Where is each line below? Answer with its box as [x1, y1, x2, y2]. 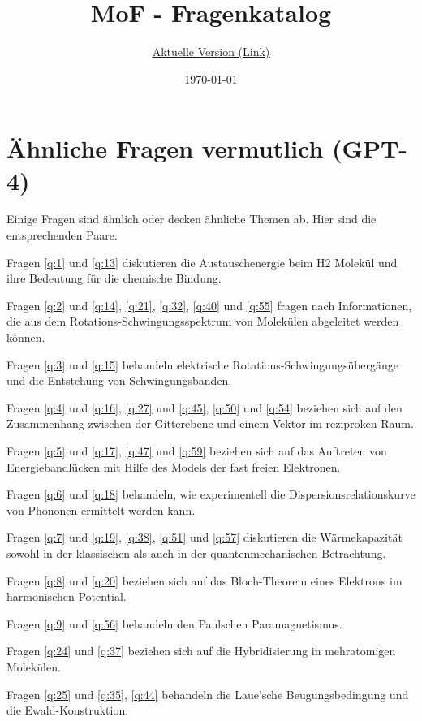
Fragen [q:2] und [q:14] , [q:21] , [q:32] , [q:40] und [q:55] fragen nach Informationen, [6, 296, 412, 313]
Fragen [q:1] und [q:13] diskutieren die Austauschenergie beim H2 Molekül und [6, 253, 398, 270]
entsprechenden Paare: [6, 227, 118, 244]
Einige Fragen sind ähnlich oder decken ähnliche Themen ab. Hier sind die [6, 210, 377, 227]
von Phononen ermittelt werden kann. [6, 501, 196, 518]
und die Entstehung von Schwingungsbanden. [6, 372, 232, 389]
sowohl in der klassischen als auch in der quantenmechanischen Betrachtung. [6, 544, 386, 561]
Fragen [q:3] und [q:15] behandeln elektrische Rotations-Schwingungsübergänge [6, 356, 399, 373]
